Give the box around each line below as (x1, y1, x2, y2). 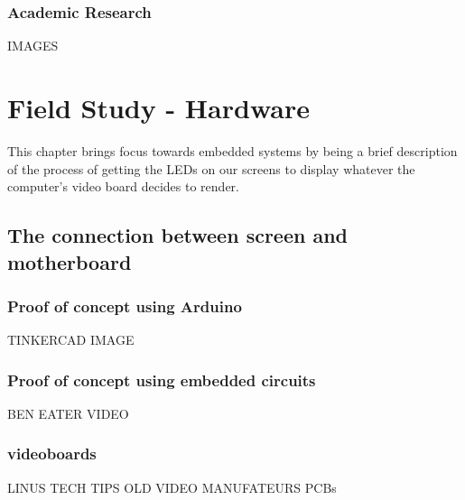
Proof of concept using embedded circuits (7, 368, 316, 391)
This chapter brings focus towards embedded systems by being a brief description (7, 141, 458, 160)
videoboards (7, 442, 97, 465)
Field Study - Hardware (7, 89, 310, 125)
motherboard (7, 247, 132, 275)
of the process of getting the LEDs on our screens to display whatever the (7, 159, 415, 178)
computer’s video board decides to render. (7, 177, 239, 196)
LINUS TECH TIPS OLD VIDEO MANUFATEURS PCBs (7, 477, 337, 496)
